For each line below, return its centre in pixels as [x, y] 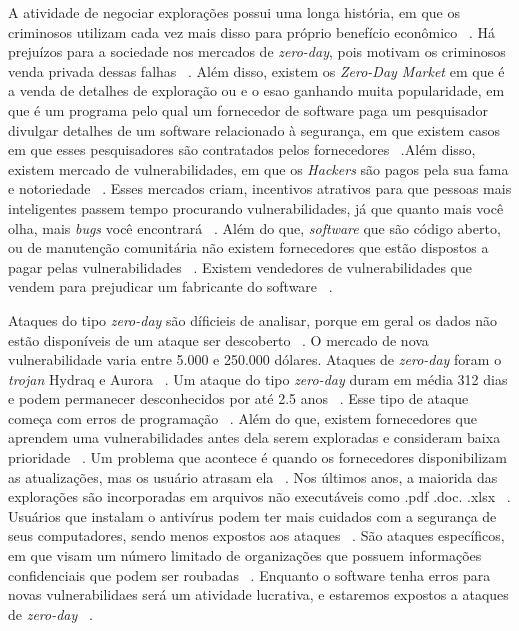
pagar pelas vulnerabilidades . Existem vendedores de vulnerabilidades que [240, 266]
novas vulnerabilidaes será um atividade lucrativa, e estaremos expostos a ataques [258, 594]
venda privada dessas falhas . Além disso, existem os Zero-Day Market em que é [256, 70]
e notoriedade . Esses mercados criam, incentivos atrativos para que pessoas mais [260, 188]
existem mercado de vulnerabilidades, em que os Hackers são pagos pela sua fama [258, 168]
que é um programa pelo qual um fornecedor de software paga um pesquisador [248, 109]
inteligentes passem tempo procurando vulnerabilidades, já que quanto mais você [256, 207]
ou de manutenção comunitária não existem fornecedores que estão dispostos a [248, 247]
